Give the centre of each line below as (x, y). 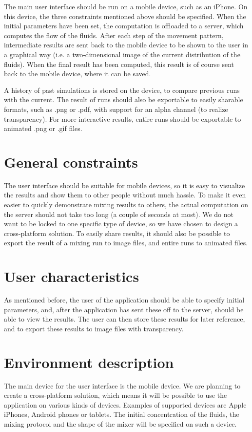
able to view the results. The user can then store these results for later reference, (125, 319)
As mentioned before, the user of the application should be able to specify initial (124, 300)
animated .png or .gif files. (43, 128)
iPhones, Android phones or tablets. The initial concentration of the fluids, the (122, 414)
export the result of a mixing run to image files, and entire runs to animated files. (126, 243)
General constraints (71, 162)
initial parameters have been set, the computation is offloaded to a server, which (124, 26)
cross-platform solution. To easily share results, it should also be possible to (117, 233)
